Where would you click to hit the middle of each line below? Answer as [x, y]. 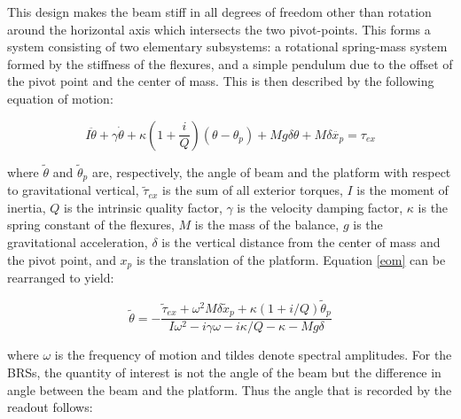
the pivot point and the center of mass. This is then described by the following [221, 81]
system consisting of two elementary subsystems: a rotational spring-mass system [227, 47]
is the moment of [402, 190]
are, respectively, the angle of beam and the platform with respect [271, 171]
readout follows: [50, 407]
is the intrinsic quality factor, [143, 207]
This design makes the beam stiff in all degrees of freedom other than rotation [219, 12]
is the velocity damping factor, [320, 207]
